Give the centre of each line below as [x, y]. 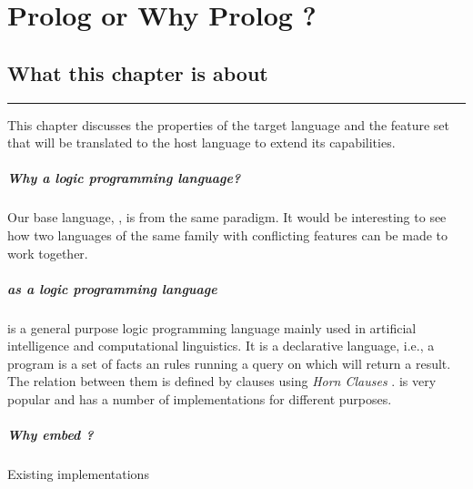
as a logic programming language [112, 288]
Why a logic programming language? [124, 178]
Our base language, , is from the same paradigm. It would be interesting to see [227, 217]
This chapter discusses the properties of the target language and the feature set [229, 124]
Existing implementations [78, 474]
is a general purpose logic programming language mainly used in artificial [212, 327]
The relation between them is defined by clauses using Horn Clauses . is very [222, 381]
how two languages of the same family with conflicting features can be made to [228, 234]
